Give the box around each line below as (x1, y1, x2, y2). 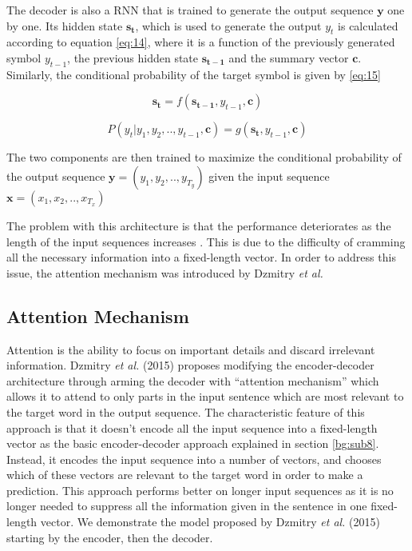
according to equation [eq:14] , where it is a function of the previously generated (6, 34, 395, 50)
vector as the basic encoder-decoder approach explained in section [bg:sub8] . (6, 435, 379, 452)
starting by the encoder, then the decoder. (6, 529, 213, 545)
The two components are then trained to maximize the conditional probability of (6, 149, 402, 166)
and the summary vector (228, 49, 349, 66)
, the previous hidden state (67, 49, 199, 66)
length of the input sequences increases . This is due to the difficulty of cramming (6, 233, 406, 250)
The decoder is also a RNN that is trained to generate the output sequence (6, 2, 374, 18)
